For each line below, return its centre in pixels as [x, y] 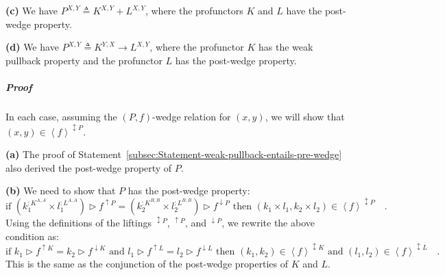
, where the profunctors [194, 10]
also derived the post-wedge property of [89, 167]
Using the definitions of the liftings [79, 223]
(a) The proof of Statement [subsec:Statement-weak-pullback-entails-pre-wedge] [174, 154]
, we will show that [305, 116]
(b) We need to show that [61, 191]
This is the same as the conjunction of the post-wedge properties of [147, 264]
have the [304, 10]
